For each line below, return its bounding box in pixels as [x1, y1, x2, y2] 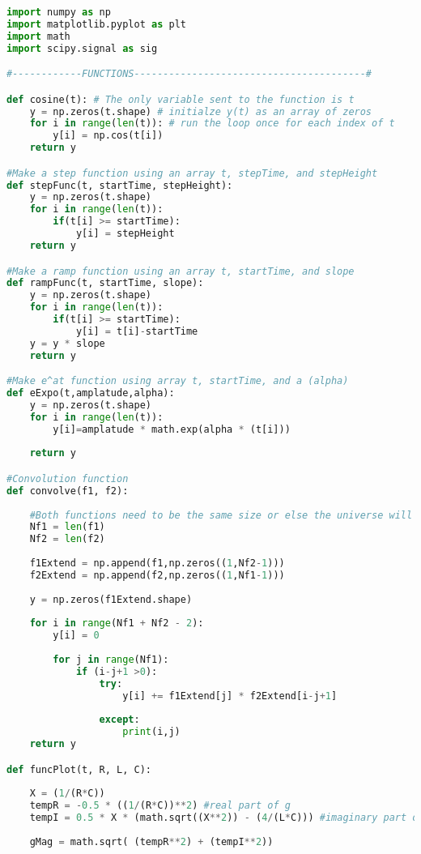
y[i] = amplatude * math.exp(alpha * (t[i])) [53, 423, 291, 435]
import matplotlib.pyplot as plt [6, 18, 186, 30]
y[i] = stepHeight [75, 228, 175, 240]
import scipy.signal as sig [6, 42, 158, 54]
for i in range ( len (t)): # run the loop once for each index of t [29, 117, 395, 130]
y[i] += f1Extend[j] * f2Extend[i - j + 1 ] [122, 690, 338, 702]
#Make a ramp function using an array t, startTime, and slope [6, 265, 355, 277]
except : [99, 714, 140, 726]
